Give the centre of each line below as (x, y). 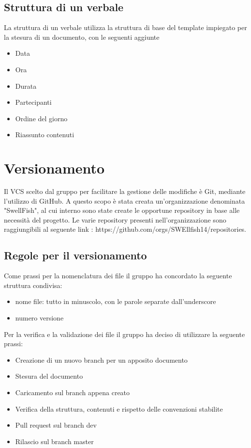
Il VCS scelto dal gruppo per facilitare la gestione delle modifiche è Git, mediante (125, 191)
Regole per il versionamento (75, 255)
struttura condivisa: (33, 285)
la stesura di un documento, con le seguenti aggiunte (82, 37)
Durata (26, 86)
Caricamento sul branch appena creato (73, 392)
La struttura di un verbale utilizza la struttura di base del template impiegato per (125, 27)
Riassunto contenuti (45, 135)
